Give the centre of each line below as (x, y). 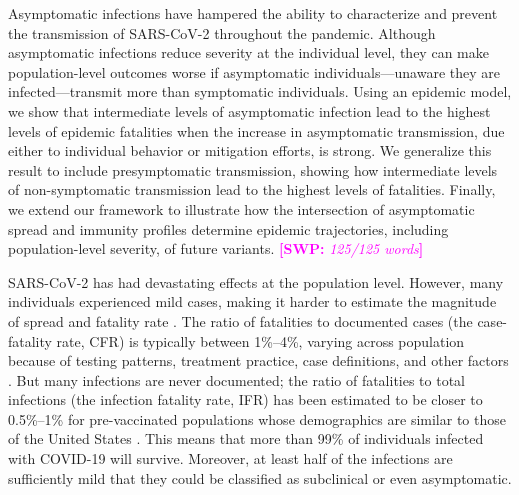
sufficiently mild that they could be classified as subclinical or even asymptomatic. (260, 477)
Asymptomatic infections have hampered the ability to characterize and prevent (253, 13)
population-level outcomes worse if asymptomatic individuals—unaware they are (254, 71)
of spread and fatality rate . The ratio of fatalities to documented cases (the (240, 320)
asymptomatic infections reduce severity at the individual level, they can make (248, 52)
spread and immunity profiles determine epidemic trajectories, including (228, 228)
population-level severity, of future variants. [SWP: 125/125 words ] (216, 248)
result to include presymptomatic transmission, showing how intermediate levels (253, 169)
